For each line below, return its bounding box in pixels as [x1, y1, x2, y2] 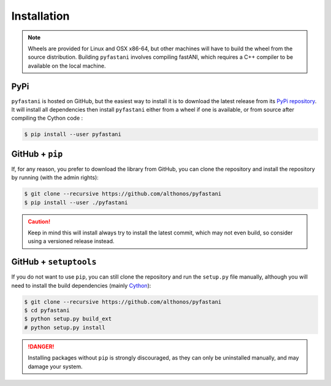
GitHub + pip [11, 149, 63, 159]
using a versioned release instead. [28, 237, 115, 245]
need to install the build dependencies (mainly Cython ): [11, 282, 151, 289]
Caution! [28, 218, 51, 225]
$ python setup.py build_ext [24, 315, 112, 322]
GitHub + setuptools [11, 257, 97, 267]
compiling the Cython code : [11, 114, 83, 122]
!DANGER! [28, 342, 55, 350]
